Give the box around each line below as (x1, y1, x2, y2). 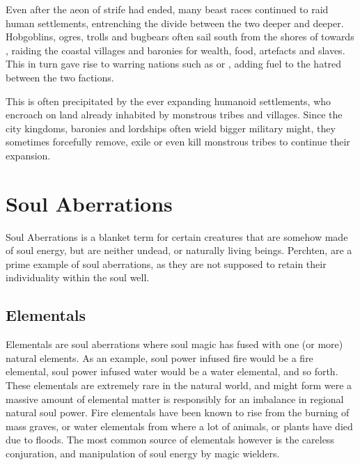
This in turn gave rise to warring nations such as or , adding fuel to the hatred (6, 56, 342, 71)
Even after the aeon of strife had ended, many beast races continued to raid (6, 2, 329, 16)
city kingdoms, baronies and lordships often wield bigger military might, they (6, 120, 336, 135)
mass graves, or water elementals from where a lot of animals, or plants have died (6, 418, 353, 433)
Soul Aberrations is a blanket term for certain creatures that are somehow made (6, 229, 348, 244)
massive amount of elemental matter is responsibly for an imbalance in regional (6, 391, 344, 406)
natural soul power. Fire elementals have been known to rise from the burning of (6, 405, 350, 420)
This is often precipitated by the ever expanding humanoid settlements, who (6, 93, 331, 108)
